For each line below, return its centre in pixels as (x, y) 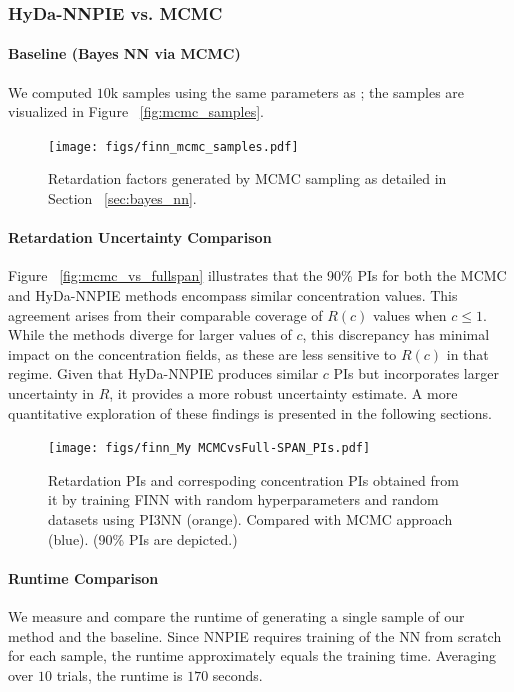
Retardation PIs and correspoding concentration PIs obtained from (253, 479)
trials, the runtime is (119, 674)
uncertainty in (51, 393)
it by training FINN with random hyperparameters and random (243, 499)
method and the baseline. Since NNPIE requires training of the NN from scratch (255, 635)
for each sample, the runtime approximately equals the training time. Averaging (252, 655)
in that (467, 353)
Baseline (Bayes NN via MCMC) (124, 53)
